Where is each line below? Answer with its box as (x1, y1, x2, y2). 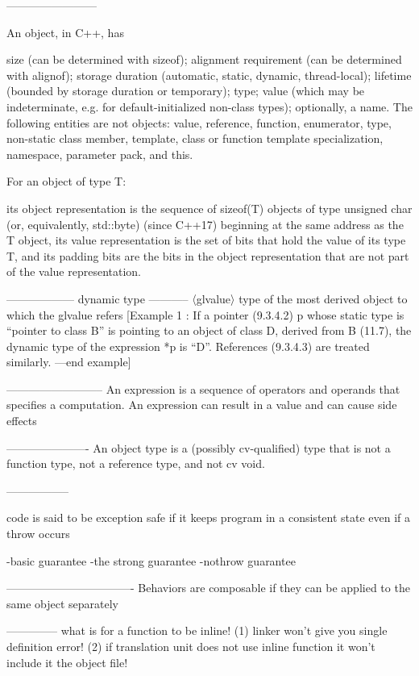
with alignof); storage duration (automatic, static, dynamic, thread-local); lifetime (6, 66, 412, 83)
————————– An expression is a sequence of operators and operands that (6, 380, 400, 397)
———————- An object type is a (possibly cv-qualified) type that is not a (6, 439, 391, 456)
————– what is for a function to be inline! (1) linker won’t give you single (6, 622, 388, 639)
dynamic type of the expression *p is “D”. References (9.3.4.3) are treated (6, 337, 370, 354)
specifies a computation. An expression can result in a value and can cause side (6, 396, 397, 413)
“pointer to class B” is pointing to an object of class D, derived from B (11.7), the (6, 322, 412, 339)
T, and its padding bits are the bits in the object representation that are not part (6, 247, 409, 264)
